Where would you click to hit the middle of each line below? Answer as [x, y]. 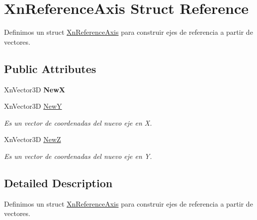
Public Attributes [50, 68]
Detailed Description [58, 183]
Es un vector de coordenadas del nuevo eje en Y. [78, 156]
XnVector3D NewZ [33, 139]
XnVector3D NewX [35, 89]
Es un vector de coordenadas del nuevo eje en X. [78, 122]
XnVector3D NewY [33, 106]
